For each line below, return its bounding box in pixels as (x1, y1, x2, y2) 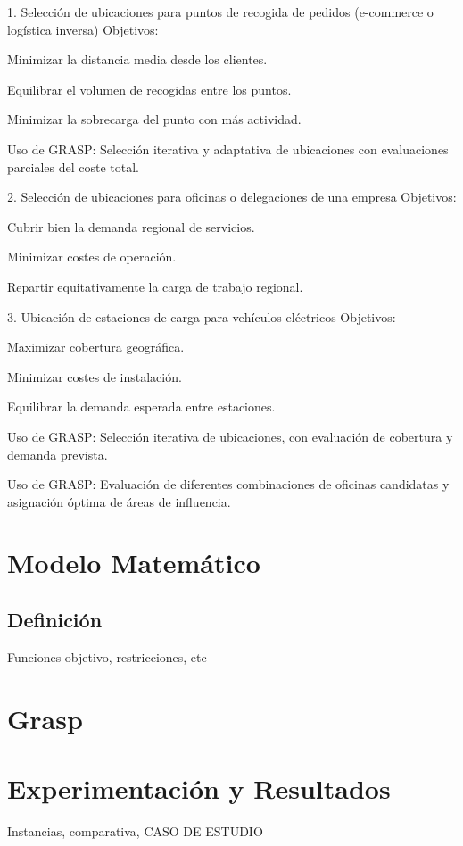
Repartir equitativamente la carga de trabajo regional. (7, 277, 303, 295)
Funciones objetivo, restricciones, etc (7, 647, 207, 666)
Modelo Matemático (7, 544, 260, 581)
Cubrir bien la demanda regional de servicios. (7, 217, 255, 236)
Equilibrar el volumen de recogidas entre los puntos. (7, 79, 292, 98)
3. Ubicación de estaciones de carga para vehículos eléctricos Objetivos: (7, 307, 396, 326)
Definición (7, 606, 103, 634)
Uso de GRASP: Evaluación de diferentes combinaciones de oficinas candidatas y (7, 475, 450, 493)
